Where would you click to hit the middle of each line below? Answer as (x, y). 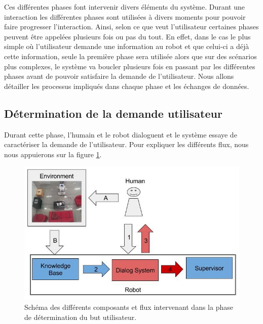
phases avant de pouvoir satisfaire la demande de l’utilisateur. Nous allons (119, 76)
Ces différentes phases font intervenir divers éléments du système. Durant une (125, 7)
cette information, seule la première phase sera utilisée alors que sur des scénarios (130, 56)
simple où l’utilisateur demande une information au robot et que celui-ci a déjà (127, 46)
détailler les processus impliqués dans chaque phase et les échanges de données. (127, 86)
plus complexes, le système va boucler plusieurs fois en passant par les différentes (130, 66)
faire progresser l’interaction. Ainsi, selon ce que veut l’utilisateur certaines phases (131, 27)
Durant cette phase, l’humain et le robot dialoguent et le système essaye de (121, 134)
